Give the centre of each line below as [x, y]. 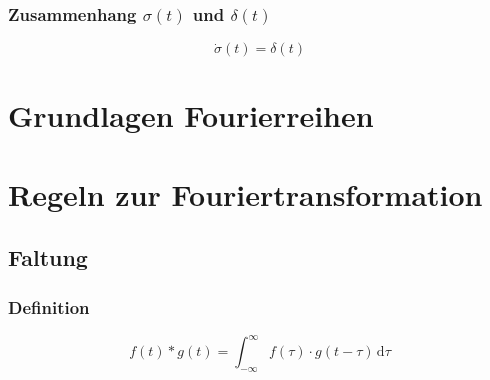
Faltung [48, 257]
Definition [49, 306]
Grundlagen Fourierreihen [191, 115]
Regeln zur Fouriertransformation [245, 193]
